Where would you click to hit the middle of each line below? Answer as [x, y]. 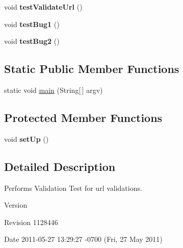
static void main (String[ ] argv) [54, 90]
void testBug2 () [32, 41]
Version [16, 205]
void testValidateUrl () [43, 7]
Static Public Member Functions [92, 69]
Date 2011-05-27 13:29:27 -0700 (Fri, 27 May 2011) [83, 239]
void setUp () [27, 139]
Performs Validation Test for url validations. [73, 188]
